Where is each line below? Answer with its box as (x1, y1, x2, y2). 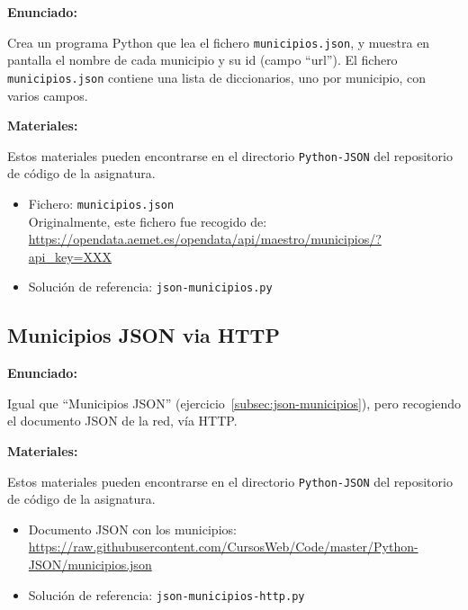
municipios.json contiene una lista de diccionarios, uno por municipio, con (7, 67, 427, 86)
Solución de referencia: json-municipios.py (28, 277, 273, 296)
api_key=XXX (28, 247, 112, 265)
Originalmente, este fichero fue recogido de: (28, 211, 267, 230)
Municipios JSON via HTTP (7, 321, 280, 349)
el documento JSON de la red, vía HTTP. (7, 411, 238, 430)
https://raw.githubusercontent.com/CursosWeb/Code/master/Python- (28, 537, 418, 556)
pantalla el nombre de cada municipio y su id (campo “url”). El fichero (7, 50, 398, 69)
